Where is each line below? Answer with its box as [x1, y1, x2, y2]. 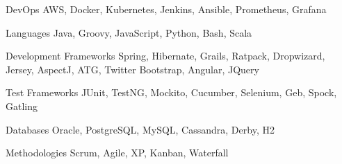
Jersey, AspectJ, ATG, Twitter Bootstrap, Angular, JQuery [6, 62, 259, 76]
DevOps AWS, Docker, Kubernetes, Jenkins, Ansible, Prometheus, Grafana [6, 2, 327, 16]
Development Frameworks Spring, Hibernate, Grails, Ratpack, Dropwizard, [6, 48, 325, 63]
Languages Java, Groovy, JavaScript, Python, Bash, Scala [6, 25, 252, 39]
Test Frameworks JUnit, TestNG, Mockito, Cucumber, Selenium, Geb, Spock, [6, 85, 337, 100]
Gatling [6, 98, 38, 113]
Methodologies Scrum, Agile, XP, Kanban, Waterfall [6, 145, 229, 160]
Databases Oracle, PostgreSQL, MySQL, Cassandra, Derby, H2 [6, 122, 275, 136]
